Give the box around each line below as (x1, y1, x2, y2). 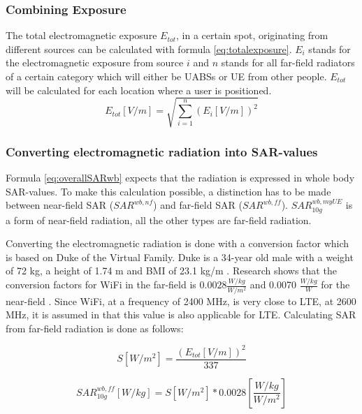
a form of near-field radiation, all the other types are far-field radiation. (6, 212, 312, 227)
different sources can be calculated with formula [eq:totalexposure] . (6, 41, 292, 56)
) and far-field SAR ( (153, 198, 242, 212)
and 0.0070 (249, 277, 296, 292)
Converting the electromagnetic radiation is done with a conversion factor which (6, 236, 349, 251)
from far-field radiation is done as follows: (6, 320, 184, 335)
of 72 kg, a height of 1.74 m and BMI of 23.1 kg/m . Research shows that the (6, 263, 337, 278)
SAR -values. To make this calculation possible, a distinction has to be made (6, 184, 331, 198)
